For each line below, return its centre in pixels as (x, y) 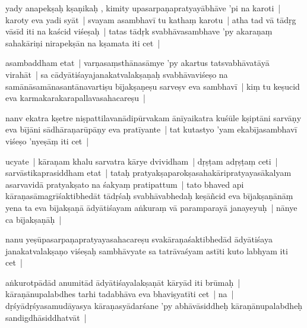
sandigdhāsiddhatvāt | (46, 317)
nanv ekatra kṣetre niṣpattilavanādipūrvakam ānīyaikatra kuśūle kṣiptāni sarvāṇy (153, 117)
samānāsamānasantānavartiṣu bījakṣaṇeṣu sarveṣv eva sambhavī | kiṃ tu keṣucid (153, 86)
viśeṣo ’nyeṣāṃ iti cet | (47, 141)
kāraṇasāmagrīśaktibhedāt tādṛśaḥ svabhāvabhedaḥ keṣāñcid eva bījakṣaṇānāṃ (149, 196)
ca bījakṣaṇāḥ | (34, 219)
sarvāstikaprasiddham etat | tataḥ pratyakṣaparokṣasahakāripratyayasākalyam (148, 173)
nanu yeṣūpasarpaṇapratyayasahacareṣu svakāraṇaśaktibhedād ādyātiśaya (139, 239)
